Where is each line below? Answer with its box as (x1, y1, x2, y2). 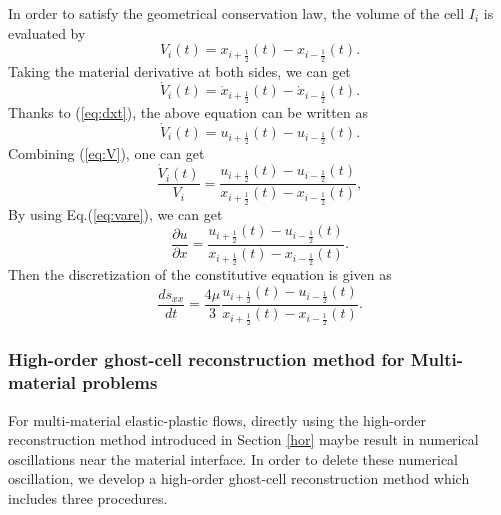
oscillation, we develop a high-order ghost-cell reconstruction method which (8, 468, 470, 489)
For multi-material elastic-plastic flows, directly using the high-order (8, 409, 426, 430)
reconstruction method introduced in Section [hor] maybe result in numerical (8, 429, 479, 450)
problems (82, 370, 158, 395)
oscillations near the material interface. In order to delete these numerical (8, 448, 458, 469)
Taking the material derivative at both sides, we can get (8, 60, 351, 81)
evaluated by (8, 22, 86, 43)
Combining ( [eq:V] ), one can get (8, 143, 205, 164)
